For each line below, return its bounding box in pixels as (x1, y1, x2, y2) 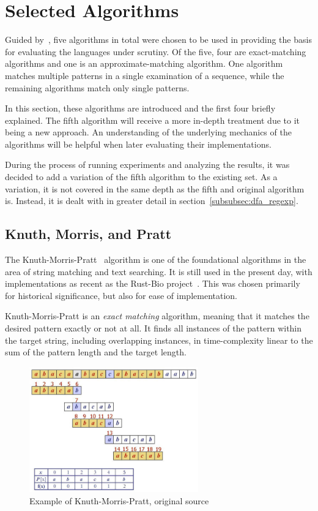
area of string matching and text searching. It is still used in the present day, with (5, 265, 312, 278)
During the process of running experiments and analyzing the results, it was (5, 158, 290, 171)
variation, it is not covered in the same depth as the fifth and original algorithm (5, 182, 305, 195)
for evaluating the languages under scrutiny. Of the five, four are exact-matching (5, 45, 306, 58)
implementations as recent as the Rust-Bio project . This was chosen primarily (5, 277, 300, 290)
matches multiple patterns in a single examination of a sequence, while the (5, 69, 284, 81)
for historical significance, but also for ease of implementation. (5, 289, 237, 301)
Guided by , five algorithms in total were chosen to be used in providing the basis (5, 33, 312, 46)
